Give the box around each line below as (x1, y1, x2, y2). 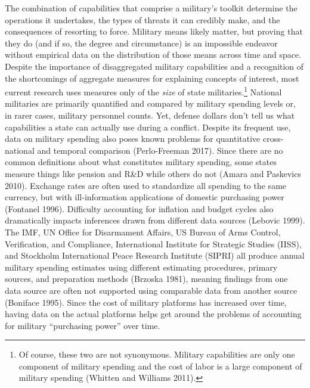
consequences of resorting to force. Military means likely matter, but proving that (5, 25, 303, 38)
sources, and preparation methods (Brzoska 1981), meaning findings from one (5, 272, 288, 285)
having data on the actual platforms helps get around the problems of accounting (5, 308, 302, 320)
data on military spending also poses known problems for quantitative (5, 132, 261, 145)
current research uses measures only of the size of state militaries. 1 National (5, 84, 282, 98)
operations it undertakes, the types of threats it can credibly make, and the (5, 13, 280, 26)
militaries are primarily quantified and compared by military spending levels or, (5, 97, 296, 110)
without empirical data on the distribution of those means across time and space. (5, 48, 302, 61)
